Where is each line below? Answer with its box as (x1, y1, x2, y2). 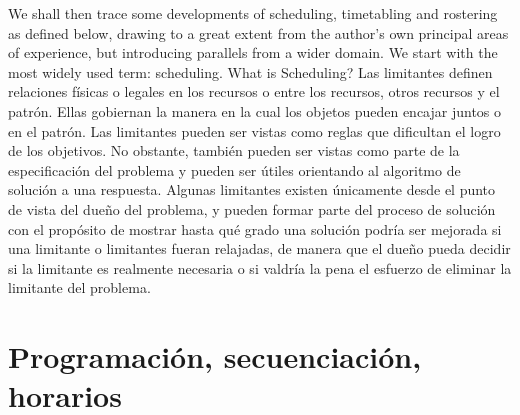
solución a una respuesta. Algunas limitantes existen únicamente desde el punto (8, 179, 496, 200)
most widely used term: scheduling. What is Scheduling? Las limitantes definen (8, 61, 493, 82)
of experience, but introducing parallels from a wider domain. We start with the (8, 42, 498, 63)
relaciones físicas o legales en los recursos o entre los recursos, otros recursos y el (8, 81, 500, 102)
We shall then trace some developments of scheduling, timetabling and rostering (8, 3, 498, 23)
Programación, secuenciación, (8, 336, 422, 377)
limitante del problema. (8, 277, 151, 298)
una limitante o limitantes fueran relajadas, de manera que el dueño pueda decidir (8, 238, 511, 259)
